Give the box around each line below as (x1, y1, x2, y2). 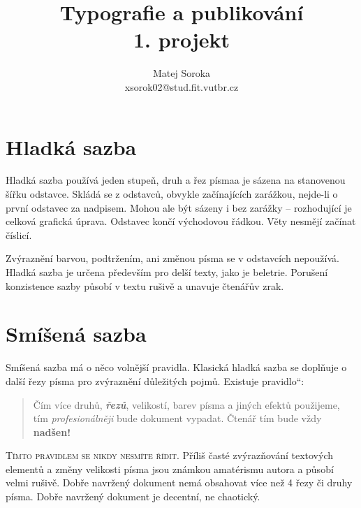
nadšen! (33, 424, 71, 439)
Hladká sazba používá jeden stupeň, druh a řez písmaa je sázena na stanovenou (6, 173, 346, 187)
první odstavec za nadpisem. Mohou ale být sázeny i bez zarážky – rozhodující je (6, 200, 352, 215)
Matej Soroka (152, 66, 211, 80)
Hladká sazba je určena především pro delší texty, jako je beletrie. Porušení (6, 265, 328, 279)
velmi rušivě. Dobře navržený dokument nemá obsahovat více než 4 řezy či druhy (6, 475, 353, 490)
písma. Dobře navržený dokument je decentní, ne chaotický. (6, 489, 260, 504)
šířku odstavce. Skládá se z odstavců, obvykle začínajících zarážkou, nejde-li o (6, 187, 338, 201)
